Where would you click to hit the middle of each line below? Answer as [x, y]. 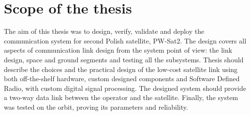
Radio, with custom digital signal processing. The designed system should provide [125, 88]
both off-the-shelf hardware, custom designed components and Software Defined [122, 79]
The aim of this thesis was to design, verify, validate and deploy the [104, 31]
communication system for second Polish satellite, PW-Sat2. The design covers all [125, 40]
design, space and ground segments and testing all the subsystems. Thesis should [124, 59]
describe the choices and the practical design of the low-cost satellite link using [121, 69]
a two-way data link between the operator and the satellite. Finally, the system [121, 97]
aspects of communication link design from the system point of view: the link [118, 50]
